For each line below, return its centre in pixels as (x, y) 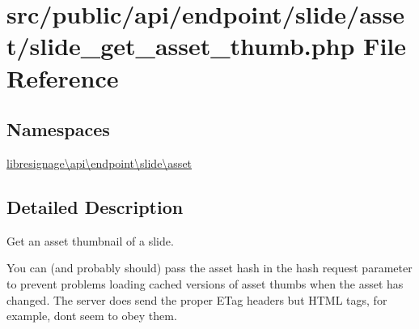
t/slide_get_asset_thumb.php (181, 46)
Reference (63, 77)
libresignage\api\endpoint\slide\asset (99, 162)
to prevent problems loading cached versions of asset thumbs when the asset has (205, 283)
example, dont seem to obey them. (92, 316)
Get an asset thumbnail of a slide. (90, 240)
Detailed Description (95, 206)
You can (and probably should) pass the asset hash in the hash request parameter (209, 268)
